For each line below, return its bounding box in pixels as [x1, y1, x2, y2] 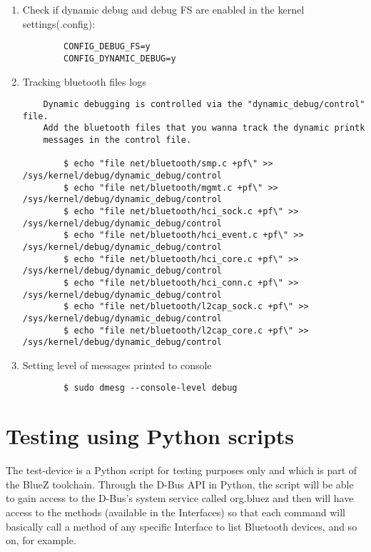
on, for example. [6, 533, 76, 548]
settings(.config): [22, 16, 96, 31]
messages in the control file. [43, 135, 192, 146]
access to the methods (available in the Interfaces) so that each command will [6, 505, 345, 520]
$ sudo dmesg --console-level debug [63, 383, 238, 393]
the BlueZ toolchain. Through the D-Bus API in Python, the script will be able [6, 476, 354, 491]
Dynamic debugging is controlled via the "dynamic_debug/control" [43, 99, 365, 110]
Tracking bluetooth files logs [22, 74, 146, 89]
